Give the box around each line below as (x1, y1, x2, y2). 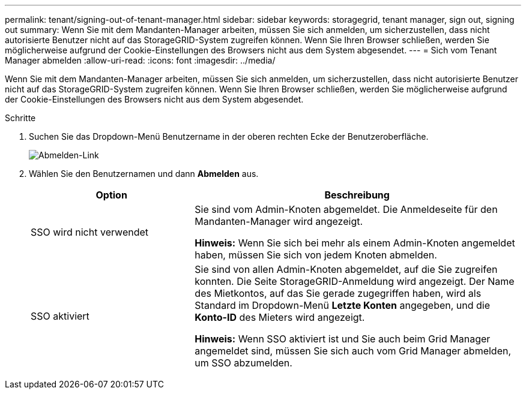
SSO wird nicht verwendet (31, 226, 149, 238)
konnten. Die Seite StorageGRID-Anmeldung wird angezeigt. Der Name (195, 275, 515, 287)
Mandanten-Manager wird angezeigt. (195, 215, 363, 227)
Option (95, 189, 127, 201)
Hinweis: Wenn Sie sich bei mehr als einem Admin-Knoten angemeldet (195, 237, 515, 249)
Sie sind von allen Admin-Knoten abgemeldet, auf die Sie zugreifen (195, 263, 498, 275)
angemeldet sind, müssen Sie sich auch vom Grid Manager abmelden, (195, 345, 512, 357)
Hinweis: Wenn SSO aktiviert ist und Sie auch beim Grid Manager (195, 333, 491, 345)
